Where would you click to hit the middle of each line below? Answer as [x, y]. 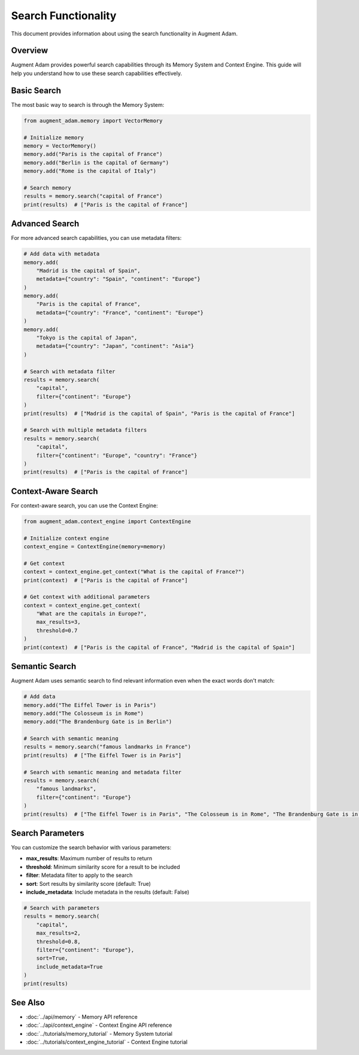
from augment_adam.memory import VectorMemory [93, 121]
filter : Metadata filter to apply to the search [79, 875]
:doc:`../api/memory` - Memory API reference [82, 1017]
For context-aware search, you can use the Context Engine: [84, 505]
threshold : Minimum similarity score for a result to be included [103, 867]
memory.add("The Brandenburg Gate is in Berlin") [98, 722]
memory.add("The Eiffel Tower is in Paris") [90, 705]
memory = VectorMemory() [60, 146]
